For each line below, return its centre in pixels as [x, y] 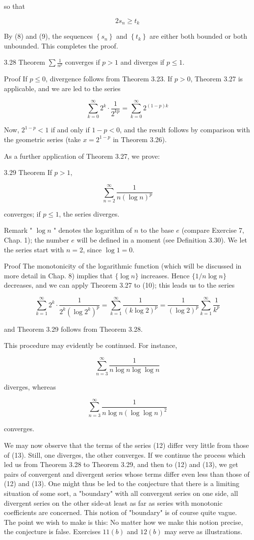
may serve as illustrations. [203, 531]
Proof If [16, 79]
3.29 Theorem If [28, 172]
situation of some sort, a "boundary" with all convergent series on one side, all [121, 493]
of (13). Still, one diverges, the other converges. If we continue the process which [125, 454]
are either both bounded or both [198, 36]
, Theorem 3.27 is [217, 79]
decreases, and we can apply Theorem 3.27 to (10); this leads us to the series [119, 285]
